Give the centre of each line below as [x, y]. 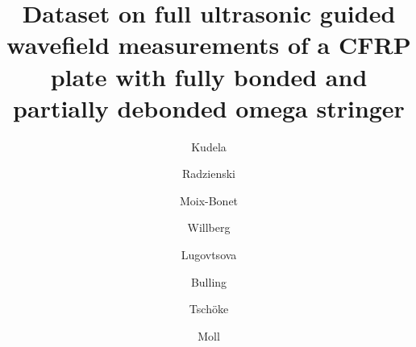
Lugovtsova [209, 255]
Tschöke [209, 309]
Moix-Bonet [209, 200]
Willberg [209, 227]
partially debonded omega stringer [209, 107]
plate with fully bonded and [209, 76]
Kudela [209, 146]
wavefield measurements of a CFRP [209, 45]
